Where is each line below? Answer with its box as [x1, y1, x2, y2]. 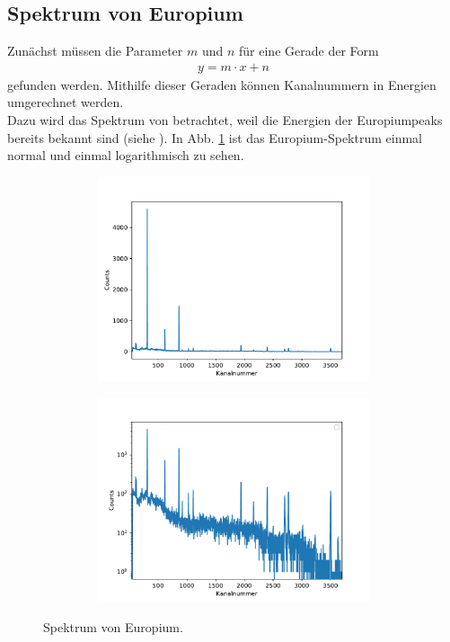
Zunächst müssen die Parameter [7, 41, 183, 60]
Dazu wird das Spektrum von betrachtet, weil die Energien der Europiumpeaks [7, 111, 443, 129]
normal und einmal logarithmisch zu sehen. [7, 146, 244, 165]
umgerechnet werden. [7, 93, 124, 111]
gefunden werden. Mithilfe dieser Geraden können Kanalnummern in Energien [7, 75, 437, 94]
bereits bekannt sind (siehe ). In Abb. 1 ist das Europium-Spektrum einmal [7, 128, 422, 147]
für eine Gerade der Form [239, 41, 379, 60]
